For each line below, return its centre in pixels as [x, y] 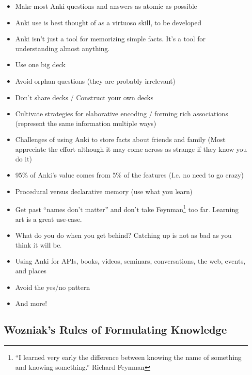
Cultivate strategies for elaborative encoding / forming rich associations [122, 114]
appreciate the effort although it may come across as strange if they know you [131, 149]
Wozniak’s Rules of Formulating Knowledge [116, 330]
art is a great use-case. [48, 219]
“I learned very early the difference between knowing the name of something [128, 357]
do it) [24, 158]
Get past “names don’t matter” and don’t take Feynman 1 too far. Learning [127, 208]
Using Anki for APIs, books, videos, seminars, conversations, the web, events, [130, 261]
